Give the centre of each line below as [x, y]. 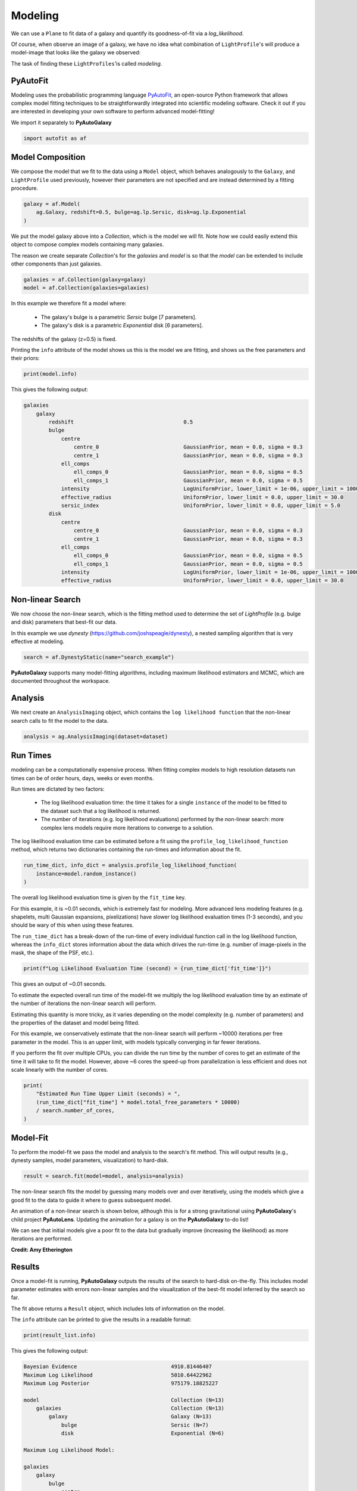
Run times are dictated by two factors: [58, 789]
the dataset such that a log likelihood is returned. [101, 811]
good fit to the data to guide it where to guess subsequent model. [91, 1200]
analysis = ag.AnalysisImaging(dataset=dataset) [96, 736]
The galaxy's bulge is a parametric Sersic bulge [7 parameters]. [119, 317]
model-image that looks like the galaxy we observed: [76, 52]
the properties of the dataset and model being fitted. [75, 1023]
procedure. [25, 188]
